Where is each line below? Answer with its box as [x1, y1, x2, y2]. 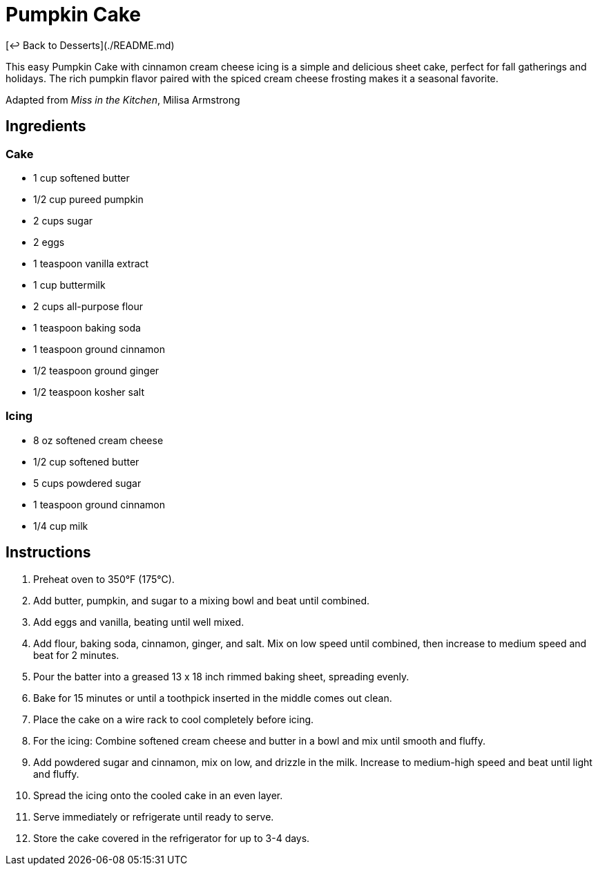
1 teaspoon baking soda [33, 321, 141, 334]
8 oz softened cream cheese [33, 434, 164, 446]
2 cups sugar [33, 214, 93, 227]
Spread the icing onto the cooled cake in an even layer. [33, 789, 283, 801]
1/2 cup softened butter [33, 455, 139, 468]
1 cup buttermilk [33, 278, 106, 291]
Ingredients [6, 117, 86, 135]
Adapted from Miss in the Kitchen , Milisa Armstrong [6, 93, 240, 106]
